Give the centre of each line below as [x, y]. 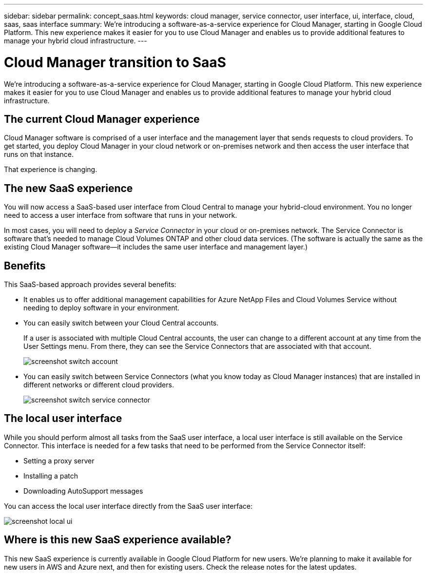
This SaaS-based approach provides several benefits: [90, 285]
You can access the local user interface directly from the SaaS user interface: [128, 506]
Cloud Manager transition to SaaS [115, 62]
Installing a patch [51, 476]
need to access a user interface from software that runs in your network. [121, 215]
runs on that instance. [39, 154]
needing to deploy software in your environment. [102, 308]
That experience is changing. [51, 170]
